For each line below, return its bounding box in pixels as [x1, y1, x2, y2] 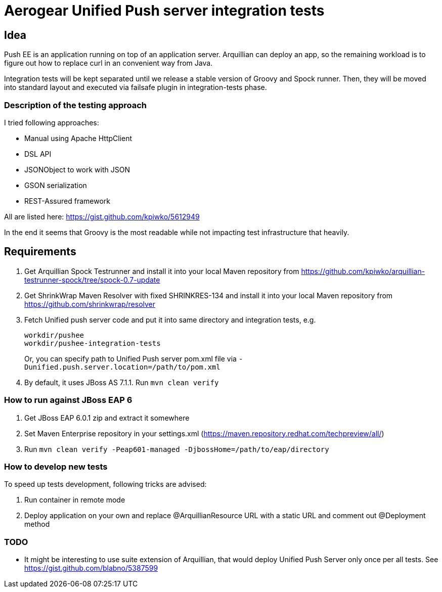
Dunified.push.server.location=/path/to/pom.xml [24, 362, 220, 371]
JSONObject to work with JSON [24, 165, 130, 174]
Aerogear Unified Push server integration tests [4, 2, 325, 19]
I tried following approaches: [4, 118, 99, 127]
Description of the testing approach [4, 100, 147, 110]
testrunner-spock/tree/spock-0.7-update [24, 275, 160, 284]
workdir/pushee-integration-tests [24, 339, 161, 347]
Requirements [4, 245, 76, 258]
